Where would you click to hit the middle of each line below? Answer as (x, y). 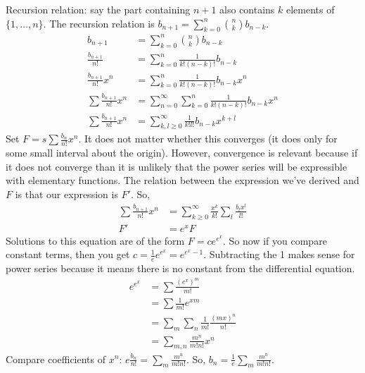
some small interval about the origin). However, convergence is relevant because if (182, 153)
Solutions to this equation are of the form (95, 240)
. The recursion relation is (99, 23)
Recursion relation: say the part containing (98, 9)
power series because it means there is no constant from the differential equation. (180, 268)
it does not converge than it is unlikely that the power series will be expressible (177, 166)
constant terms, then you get (68, 254)
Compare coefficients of (56, 359)
